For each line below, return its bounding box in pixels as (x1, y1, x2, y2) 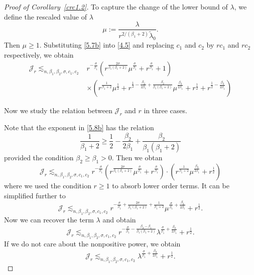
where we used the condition (4, 180, 91, 191)
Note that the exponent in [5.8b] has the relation (4, 122, 154, 133)
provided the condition (4, 152, 74, 163)
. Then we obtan (111, 152, 163, 163)
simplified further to (4, 190, 66, 200)
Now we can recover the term (4, 214, 94, 224)
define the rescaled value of (4, 11, 87, 22)
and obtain (102, 214, 136, 224)
